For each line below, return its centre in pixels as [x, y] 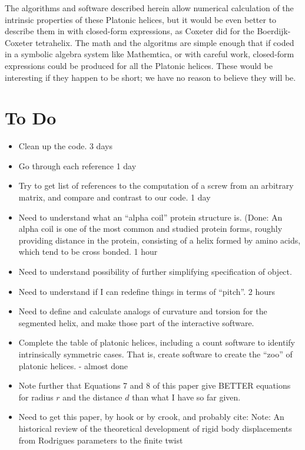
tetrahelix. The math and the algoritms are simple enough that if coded [165, 42]
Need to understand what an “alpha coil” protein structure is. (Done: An [150, 217]
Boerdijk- [274, 31]
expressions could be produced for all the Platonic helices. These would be [139, 65]
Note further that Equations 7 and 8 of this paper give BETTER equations [155, 385]
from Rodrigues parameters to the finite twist [101, 440]
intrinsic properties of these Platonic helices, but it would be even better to [141, 19]
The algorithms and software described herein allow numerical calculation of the [149, 8]
